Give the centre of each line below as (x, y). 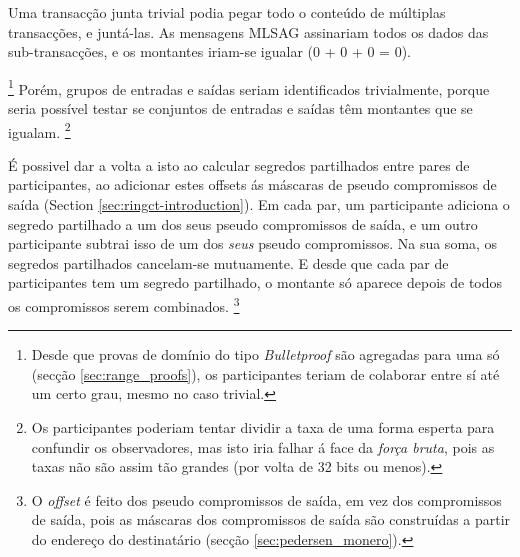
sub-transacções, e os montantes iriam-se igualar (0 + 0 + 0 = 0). (210, 51)
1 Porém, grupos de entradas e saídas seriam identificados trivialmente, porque (249, 87)
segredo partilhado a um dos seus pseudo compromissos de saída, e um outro (243, 223)
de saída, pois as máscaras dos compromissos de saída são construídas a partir (271, 519)
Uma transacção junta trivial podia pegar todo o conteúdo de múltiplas (227, 12)
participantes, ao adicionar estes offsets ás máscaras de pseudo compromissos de (252, 184)
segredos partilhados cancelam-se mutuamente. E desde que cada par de (228, 262)
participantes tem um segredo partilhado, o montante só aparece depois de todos (255, 282)
